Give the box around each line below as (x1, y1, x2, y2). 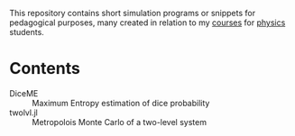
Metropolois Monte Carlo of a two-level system (32, 116, 207, 127)
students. (9, 27, 45, 37)
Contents (9, 59, 81, 79)
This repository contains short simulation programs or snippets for (9, 8, 255, 18)
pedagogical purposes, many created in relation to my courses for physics (9, 17, 286, 28)
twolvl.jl (9, 107, 38, 118)
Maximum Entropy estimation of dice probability (32, 97, 210, 108)
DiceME (9, 87, 39, 98)
